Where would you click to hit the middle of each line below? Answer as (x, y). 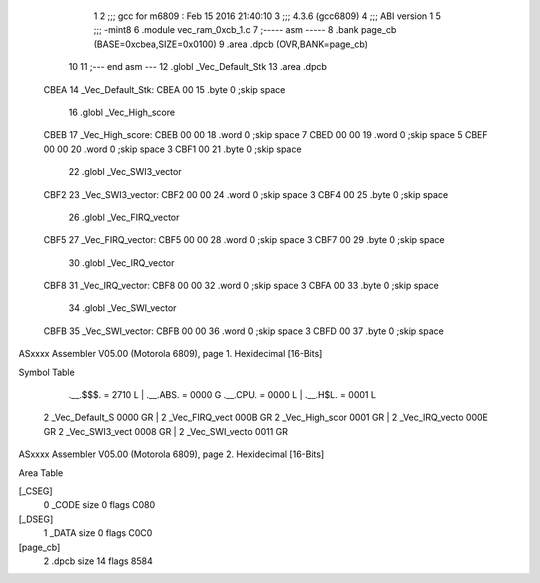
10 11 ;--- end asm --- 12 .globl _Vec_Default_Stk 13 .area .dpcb (197, 67)
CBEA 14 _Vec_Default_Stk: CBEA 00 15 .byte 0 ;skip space (164, 89)
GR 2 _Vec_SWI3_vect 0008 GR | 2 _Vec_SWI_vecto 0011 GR (166, 431)
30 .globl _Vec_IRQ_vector (121, 262)
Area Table (41, 472)
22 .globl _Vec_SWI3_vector (125, 172)
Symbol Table (46, 372)
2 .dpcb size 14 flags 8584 (98, 561)
